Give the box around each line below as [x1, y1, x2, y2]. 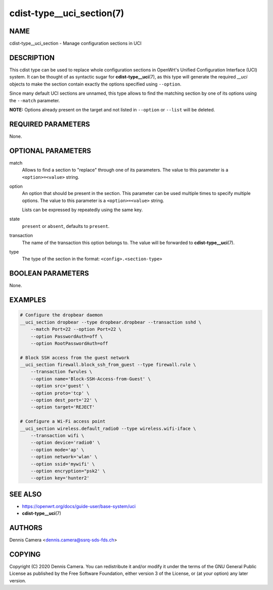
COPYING [9, 550, 41, 559]
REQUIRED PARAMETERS [9, 120, 90, 129]
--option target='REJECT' [30, 404, 95, 410]
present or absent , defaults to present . [22, 223, 110, 229]
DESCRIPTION [9, 53, 55, 62]
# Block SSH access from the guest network [20, 355, 130, 361]
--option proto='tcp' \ [30, 390, 89, 396]
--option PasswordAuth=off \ [30, 333, 103, 339]
